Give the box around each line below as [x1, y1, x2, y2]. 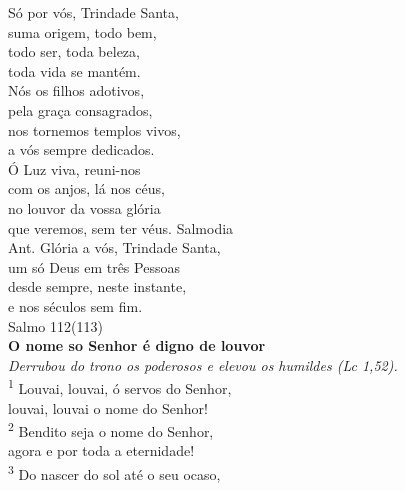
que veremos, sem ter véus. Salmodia [8, 217, 234, 238]
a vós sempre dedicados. [8, 139, 155, 160]
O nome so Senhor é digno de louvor [8, 335, 266, 356]
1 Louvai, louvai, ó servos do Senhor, [8, 375, 232, 398]
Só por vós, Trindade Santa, [8, 2, 179, 22]
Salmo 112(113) [8, 315, 103, 336]
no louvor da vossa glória [8, 197, 161, 218]
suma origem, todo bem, [8, 21, 157, 42]
